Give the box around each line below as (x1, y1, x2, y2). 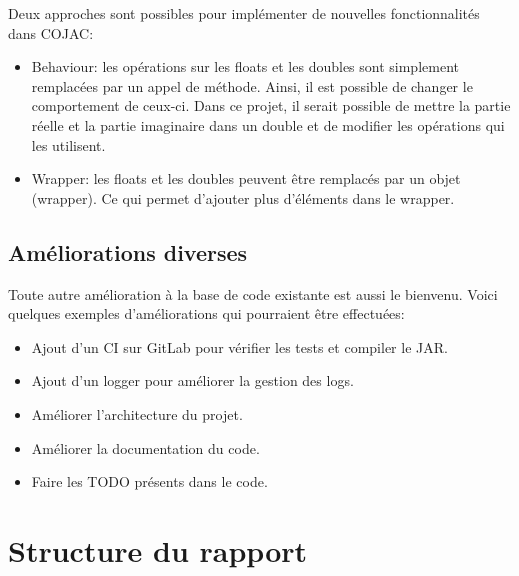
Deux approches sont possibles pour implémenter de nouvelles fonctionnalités (8, 3, 480, 23)
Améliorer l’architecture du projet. (31, 403, 243, 424)
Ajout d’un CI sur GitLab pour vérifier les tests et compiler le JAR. (31, 336, 448, 357)
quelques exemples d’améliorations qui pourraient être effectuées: (8, 303, 405, 324)
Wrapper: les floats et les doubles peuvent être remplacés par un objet (31, 168, 461, 189)
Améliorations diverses (8, 236, 248, 267)
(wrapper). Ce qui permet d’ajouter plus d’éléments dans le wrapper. (31, 187, 455, 208)
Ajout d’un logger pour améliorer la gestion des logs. (31, 370, 354, 391)
